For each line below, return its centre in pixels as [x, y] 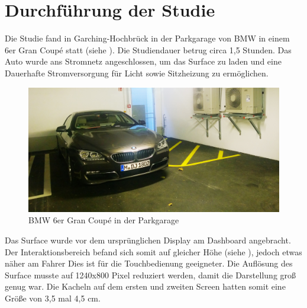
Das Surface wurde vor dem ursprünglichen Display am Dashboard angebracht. [148, 240]
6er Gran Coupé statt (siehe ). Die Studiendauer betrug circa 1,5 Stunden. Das [148, 49]
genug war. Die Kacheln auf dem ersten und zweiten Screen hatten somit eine [145, 286]
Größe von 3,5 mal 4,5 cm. [53, 298]
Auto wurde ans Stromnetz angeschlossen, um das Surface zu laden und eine [143, 61]
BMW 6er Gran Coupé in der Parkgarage [104, 220]
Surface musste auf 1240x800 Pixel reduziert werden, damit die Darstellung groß [151, 275]
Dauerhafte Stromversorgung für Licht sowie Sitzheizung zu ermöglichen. [137, 73]
